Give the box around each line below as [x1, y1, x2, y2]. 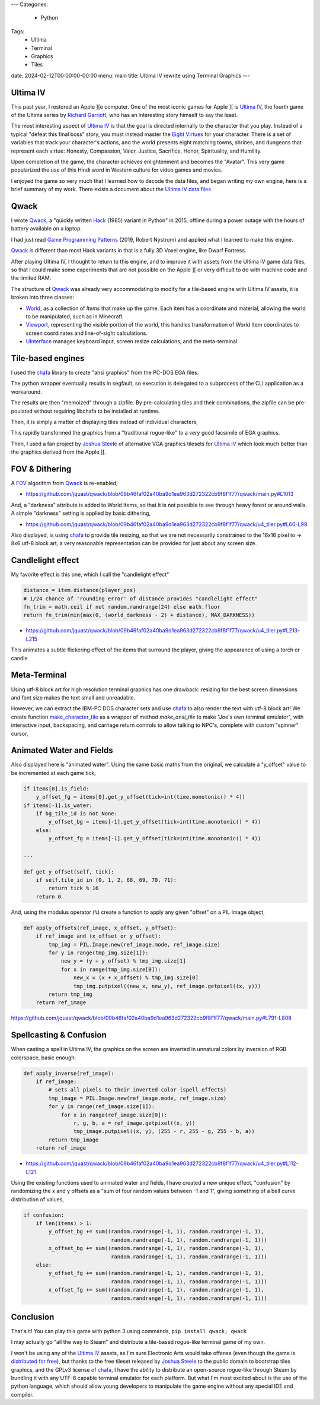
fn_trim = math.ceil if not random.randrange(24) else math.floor [23, 603, 220, 610]
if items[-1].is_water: [23, 802, 93, 809]
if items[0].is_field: [23, 785, 89, 792]
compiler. [11, 1391, 34, 1398]
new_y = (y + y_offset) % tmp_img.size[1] [60, 958, 186, 964]
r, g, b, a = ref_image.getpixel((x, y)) [73, 1119, 196, 1126]
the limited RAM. [11, 274, 52, 281]
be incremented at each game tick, [11, 769, 96, 776]
